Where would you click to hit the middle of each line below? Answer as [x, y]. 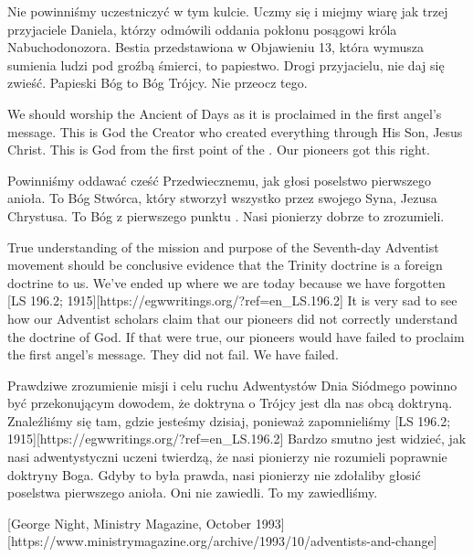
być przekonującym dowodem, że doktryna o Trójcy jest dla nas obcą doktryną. [230, 403]
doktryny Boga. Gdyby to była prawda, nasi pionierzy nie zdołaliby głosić [214, 474]
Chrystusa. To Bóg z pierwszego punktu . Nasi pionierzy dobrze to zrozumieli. [226, 215]
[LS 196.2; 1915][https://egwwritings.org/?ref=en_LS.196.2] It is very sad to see [232, 300]
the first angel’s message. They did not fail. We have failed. [173, 354]
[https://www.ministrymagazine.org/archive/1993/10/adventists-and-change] [222, 541]
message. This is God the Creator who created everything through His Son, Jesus [235, 131]
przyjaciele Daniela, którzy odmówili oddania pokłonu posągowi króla [202, 29]
